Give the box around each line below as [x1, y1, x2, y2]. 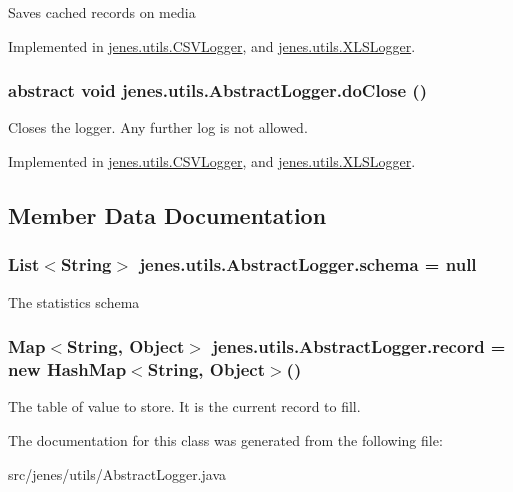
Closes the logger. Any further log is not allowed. [8, 117, 308, 138]
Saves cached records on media [8, 2, 196, 22]
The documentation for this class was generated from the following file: [8, 429, 443, 450]
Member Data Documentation [8, 199, 327, 230]
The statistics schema [8, 291, 140, 312]
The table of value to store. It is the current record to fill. [8, 396, 361, 417]
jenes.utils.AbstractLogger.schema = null [139, 252, 477, 277]
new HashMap [8, 357, 127, 382]
